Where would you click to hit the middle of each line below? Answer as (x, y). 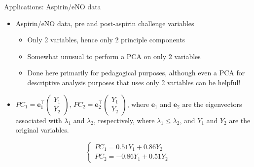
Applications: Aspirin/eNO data (53, 6)
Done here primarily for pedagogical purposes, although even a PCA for (136, 73)
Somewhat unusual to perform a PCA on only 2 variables (114, 56)
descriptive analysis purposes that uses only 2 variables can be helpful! (134, 82)
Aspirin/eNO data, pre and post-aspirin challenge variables (105, 23)
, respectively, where (124, 120)
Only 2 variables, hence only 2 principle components (106, 40)
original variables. (42, 130)
